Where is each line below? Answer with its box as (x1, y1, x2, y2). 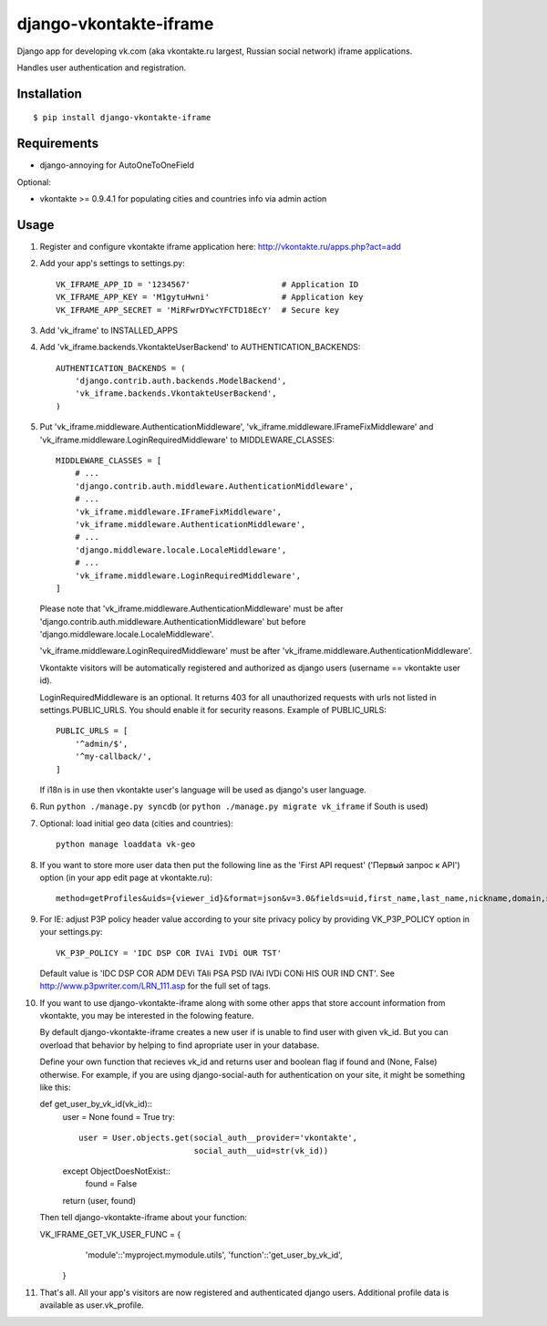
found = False (85, 1178, 138, 1189)
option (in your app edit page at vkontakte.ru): (39, 872, 213, 883)
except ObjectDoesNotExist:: (62, 1165, 170, 1176)
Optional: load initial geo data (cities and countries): (39, 817, 234, 829)
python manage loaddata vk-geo (56, 839, 196, 850)
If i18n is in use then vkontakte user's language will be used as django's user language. (39, 784, 366, 795)
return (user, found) (62, 1195, 137, 1206)
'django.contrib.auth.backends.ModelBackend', (74, 376, 287, 387)
